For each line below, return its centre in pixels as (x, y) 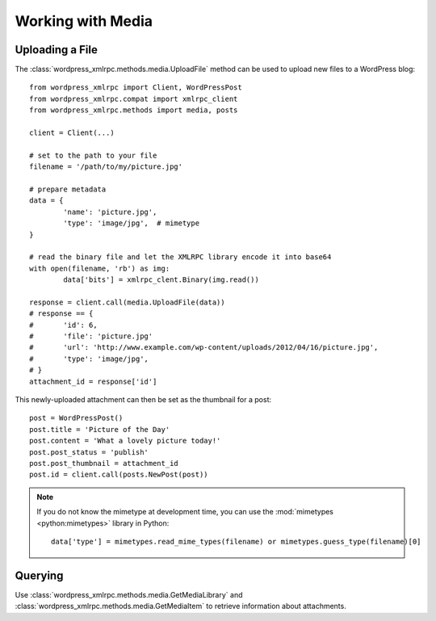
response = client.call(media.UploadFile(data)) (127, 302)
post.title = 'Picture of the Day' (100, 429)
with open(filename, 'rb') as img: (100, 268)
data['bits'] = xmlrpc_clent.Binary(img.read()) (161, 280)
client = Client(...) (72, 133)
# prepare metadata (68, 189)
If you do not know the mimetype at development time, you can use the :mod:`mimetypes (185, 512)
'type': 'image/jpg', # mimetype (132, 223)
